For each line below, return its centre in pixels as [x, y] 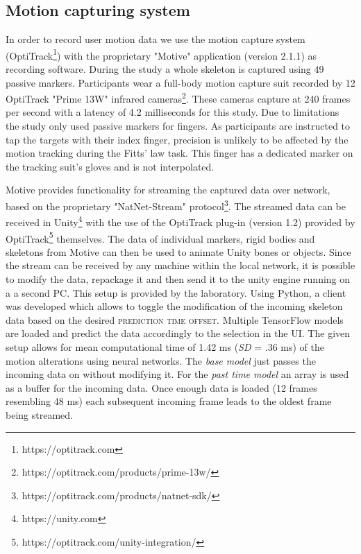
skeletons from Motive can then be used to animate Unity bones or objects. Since [178, 251]
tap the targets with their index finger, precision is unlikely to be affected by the [177, 139]
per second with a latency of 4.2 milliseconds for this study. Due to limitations [173, 112]
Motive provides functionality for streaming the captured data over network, [168, 190]
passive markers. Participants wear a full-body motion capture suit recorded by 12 [180, 82]
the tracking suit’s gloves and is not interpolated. [110, 166]
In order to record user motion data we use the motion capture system [156, 39]
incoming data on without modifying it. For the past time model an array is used [177, 374]
